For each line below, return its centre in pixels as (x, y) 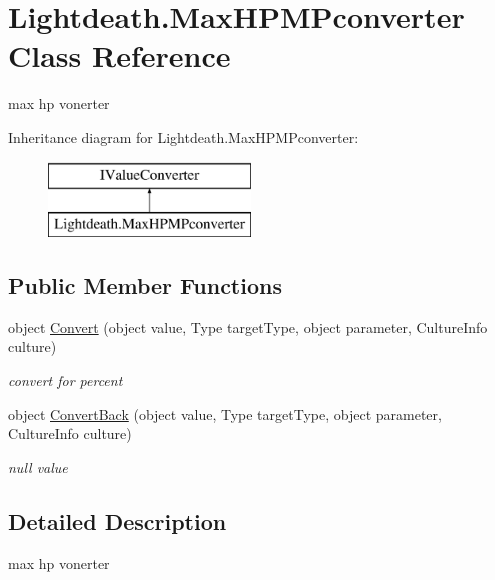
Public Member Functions (145, 285)
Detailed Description (117, 520)
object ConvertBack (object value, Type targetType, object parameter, (225, 413)
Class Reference (119, 55)
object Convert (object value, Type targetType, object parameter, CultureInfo (248, 326)
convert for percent (65, 380)
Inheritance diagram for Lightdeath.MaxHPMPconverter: (183, 136)
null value (38, 466)
